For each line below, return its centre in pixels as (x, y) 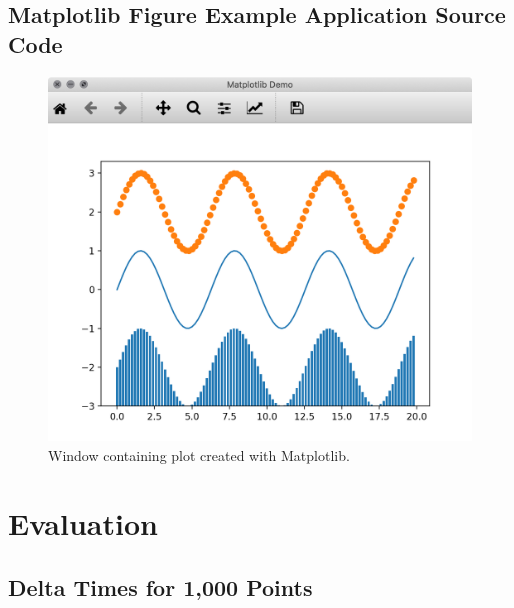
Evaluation (83, 523)
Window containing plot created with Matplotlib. (199, 454)
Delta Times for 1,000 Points (160, 586)
